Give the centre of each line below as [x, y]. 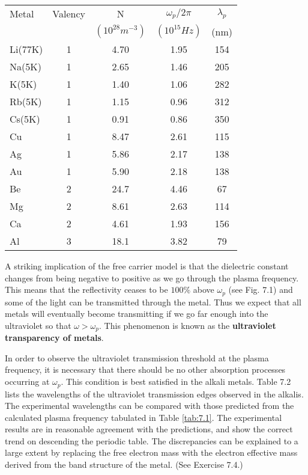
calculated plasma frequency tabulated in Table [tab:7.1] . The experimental [143, 417]
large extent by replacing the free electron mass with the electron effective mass [151, 452]
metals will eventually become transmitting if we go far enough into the [137, 314]
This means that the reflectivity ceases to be [86, 290]
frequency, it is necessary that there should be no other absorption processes [145, 369]
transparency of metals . [54, 338]
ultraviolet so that [38, 325]
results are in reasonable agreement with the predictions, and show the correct [149, 429]
